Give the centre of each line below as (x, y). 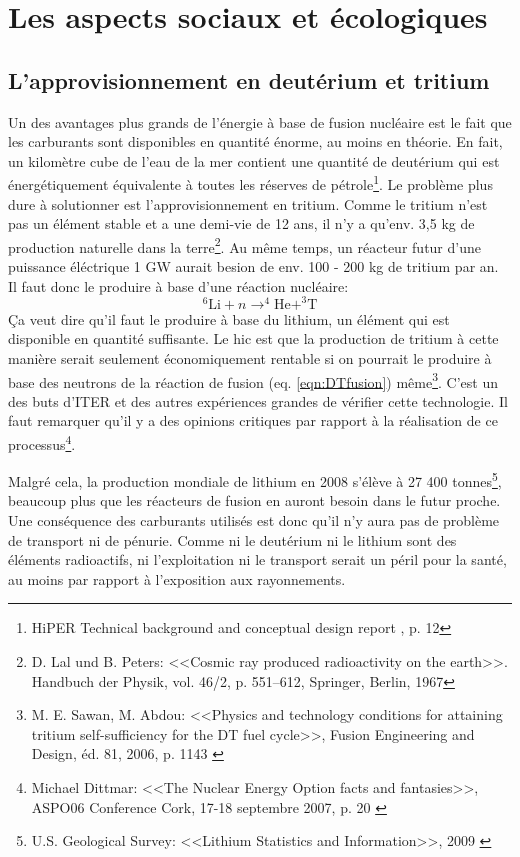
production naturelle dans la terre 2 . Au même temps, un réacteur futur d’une (244, 245)
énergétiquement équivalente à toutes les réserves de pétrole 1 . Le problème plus (250, 183)
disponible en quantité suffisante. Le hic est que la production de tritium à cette (253, 338)
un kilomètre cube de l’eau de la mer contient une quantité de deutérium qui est (254, 160)
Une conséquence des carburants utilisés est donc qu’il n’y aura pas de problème (254, 520)
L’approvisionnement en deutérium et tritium (249, 79)
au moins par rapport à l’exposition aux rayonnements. (177, 578)
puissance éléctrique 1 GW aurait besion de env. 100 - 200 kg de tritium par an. (253, 266)
